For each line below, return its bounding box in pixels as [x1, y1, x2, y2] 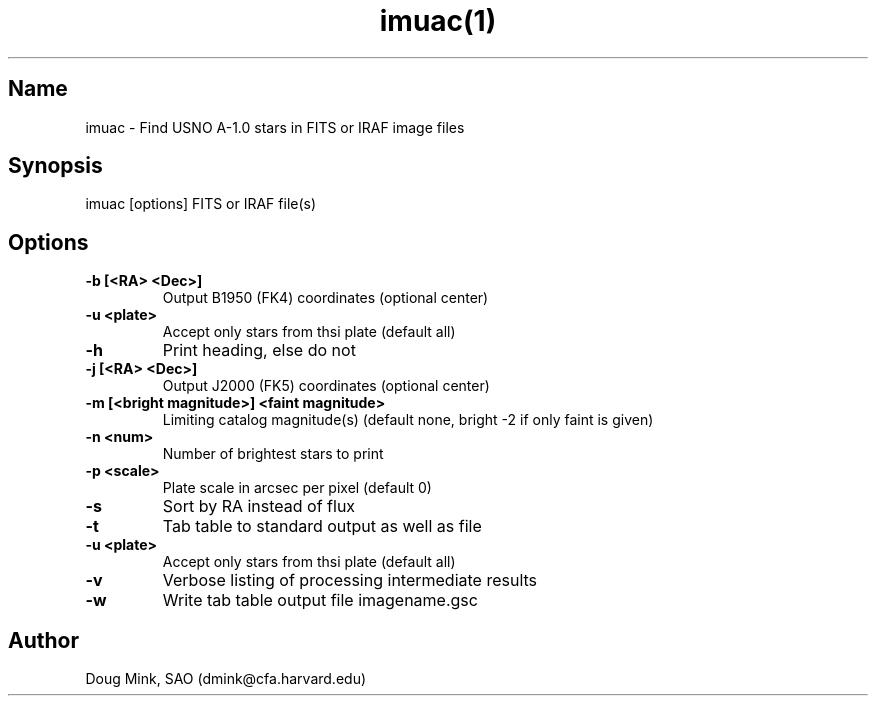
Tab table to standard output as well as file [162, 516, 482, 537]
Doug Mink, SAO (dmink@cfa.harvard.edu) [85, 670, 367, 688]
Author [8, 627, 79, 653]
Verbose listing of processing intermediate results [162, 570, 538, 591]
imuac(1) [379, 4, 497, 38]
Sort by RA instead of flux [162, 496, 356, 517]
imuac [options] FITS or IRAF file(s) [85, 195, 317, 213]
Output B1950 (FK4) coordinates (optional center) [162, 289, 489, 307]
